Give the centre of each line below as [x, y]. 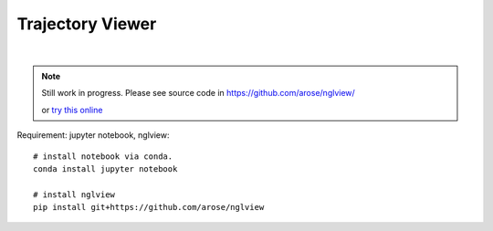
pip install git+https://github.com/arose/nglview [149, 207]
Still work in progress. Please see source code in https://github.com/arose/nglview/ [198, 93]
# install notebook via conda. [103, 156]
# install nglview [74, 194]
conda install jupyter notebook [105, 168]
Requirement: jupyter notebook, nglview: [93, 135]
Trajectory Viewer [87, 24]
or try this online [72, 110]
